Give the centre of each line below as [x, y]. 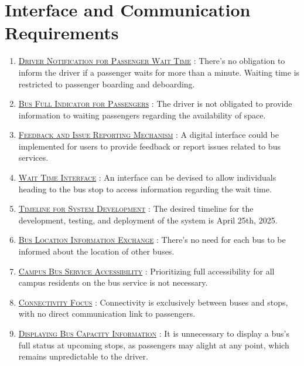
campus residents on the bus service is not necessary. [113, 282]
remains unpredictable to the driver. [83, 356]
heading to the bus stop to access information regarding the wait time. [145, 189]
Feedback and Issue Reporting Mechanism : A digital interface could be [148, 135]
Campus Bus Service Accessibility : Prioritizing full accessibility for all [146, 271]
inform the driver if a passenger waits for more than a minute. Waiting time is [159, 72]
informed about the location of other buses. [96, 251]
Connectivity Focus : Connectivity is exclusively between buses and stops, [153, 302]
